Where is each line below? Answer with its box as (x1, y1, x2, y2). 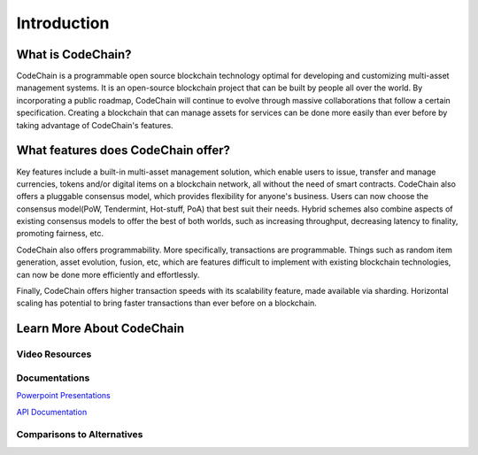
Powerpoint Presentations (16, 390, 111, 401)
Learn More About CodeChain (16, 321, 185, 336)
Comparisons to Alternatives (16, 428, 143, 441)
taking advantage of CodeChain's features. (16, 120, 173, 130)
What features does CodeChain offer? (16, 143, 230, 158)
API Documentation (16, 406, 88, 417)
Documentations (16, 372, 90, 384)
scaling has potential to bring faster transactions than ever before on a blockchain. (16, 297, 318, 309)
